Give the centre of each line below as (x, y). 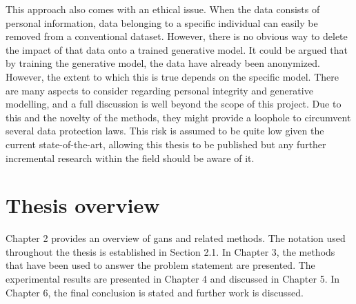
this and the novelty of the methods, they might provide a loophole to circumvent (178, 117)
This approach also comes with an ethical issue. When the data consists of (163, 9)
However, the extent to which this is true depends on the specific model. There (172, 76)
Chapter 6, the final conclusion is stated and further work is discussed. (155, 292)
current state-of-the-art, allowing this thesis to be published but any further (166, 144)
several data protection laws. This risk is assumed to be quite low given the (165, 131)
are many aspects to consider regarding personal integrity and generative (159, 90)
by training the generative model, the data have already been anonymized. (163, 63)
